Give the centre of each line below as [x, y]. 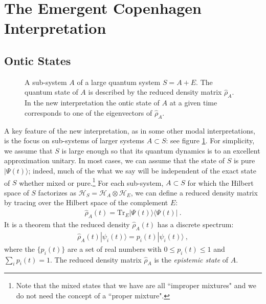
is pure [244, 160]
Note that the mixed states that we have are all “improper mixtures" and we [136, 285]
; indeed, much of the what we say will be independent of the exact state [142, 170]
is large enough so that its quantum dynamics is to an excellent [161, 150]
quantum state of [51, 92]
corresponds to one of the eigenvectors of [88, 112]
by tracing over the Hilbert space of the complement [86, 202]
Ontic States [38, 60]
